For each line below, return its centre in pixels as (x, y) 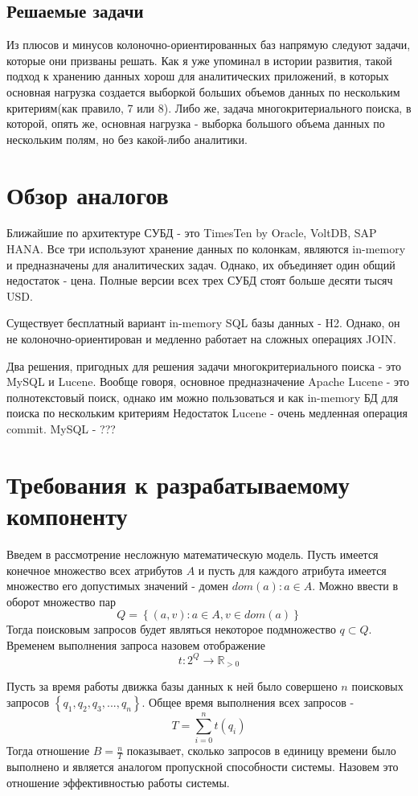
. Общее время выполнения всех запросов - (248, 702)
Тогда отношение (48, 751)
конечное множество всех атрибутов (94, 570)
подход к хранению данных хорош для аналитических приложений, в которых (198, 76)
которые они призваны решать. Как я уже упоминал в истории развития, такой (199, 60)
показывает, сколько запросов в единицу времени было (261, 751)
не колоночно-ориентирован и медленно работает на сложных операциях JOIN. (201, 339)
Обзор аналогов (88, 194)
